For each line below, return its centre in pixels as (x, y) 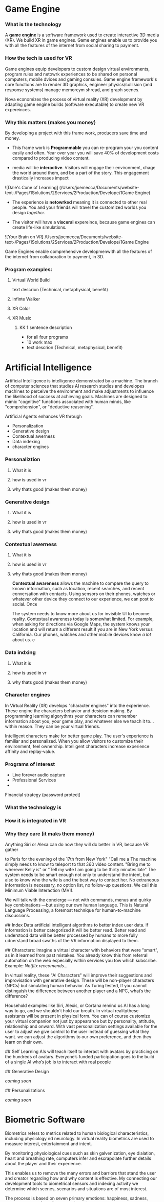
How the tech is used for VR (39, 58)
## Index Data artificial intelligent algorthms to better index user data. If (77, 925)
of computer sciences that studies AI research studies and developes (75, 386)
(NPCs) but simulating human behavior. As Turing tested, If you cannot (76, 986)
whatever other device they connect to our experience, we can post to (83, 599)
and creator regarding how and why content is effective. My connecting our (81, 1178)
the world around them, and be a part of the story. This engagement (81, 173)
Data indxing (20, 652)
